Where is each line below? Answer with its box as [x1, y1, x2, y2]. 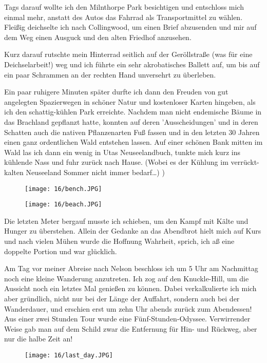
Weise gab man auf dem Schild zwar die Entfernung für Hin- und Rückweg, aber [4, 323, 257, 334]
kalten [4, 166, 24, 177]
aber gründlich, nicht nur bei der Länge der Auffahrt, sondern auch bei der [4, 293, 240, 303]
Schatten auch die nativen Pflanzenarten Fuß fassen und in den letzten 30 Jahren [4, 126, 260, 137]
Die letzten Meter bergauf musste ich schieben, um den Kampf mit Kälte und [4, 215, 249, 226]
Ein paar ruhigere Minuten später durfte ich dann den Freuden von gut [4, 86, 228, 97]
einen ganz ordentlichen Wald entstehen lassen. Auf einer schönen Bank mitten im [4, 137, 263, 147]
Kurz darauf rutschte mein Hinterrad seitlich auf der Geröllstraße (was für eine [4, 49, 253, 60]
